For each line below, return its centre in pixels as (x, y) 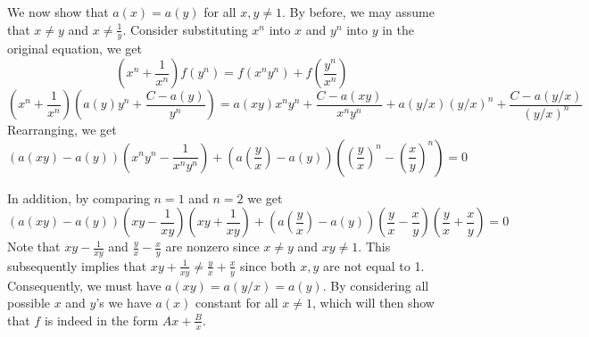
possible (29, 303)
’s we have (124, 303)
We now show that (58, 12)
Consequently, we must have (84, 285)
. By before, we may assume (358, 12)
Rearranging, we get (62, 129)
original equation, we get (75, 49)
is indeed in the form (101, 320)
